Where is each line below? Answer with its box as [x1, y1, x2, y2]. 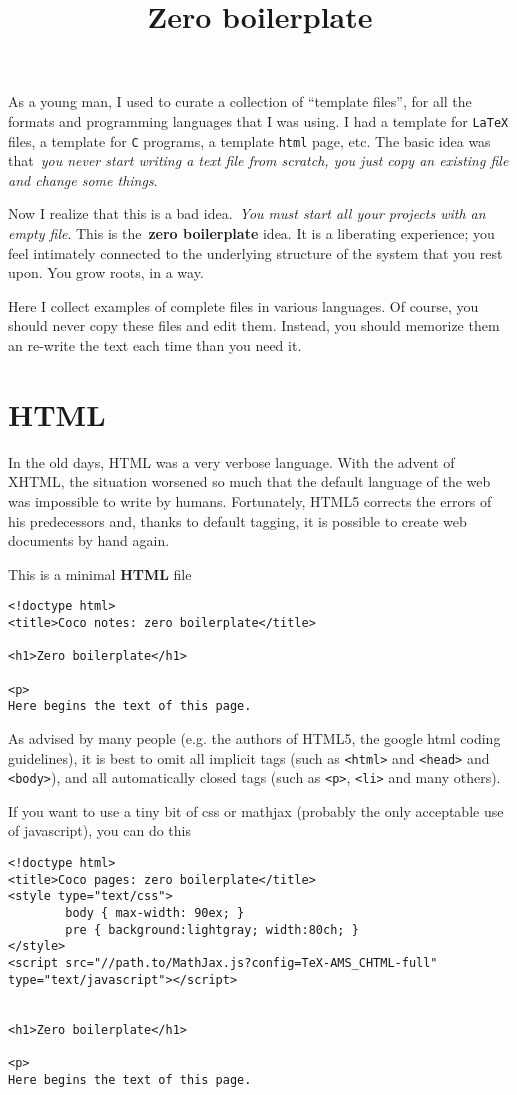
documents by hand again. [8, 530, 170, 551]
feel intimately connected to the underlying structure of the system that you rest [8, 242, 503, 263]
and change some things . [8, 169, 158, 190]
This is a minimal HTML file [8, 563, 192, 584]
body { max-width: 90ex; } [65, 905, 245, 920]
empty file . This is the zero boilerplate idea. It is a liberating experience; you [8, 223, 495, 244]
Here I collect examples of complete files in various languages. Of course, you [8, 295, 479, 316]
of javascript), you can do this [8, 820, 191, 841]
